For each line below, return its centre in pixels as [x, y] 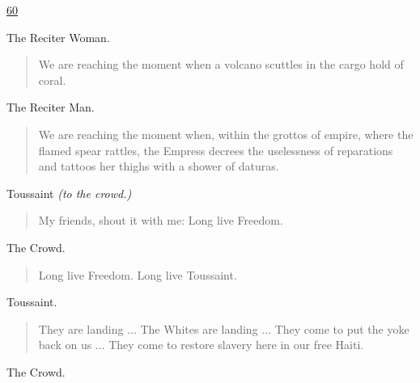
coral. [52, 80]
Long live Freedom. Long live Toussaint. [138, 274]
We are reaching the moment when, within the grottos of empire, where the [226, 134]
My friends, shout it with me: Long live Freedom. [161, 220]
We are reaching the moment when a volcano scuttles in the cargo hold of [221, 64]
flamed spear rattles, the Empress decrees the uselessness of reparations [216, 150]
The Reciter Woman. [58, 37]
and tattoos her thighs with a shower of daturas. [159, 166]
